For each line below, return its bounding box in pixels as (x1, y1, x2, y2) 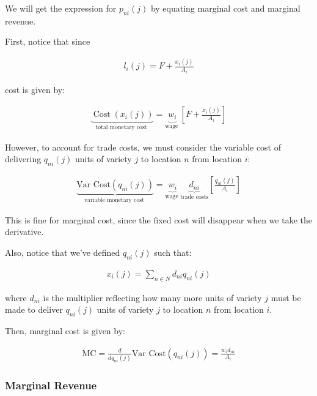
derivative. (5, 225, 44, 238)
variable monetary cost (84, 197, 144, 204)
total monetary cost (95, 124, 147, 131)
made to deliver (5, 303, 63, 316)
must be (271, 291, 301, 304)
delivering (5, 152, 42, 165)
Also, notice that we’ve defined (5, 245, 120, 258)
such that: (154, 245, 192, 258)
